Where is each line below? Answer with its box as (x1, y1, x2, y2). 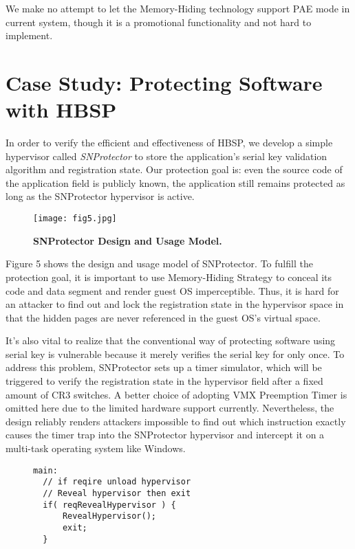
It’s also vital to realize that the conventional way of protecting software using (6, 333, 336, 348)
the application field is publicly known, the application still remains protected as (6, 175, 345, 190)
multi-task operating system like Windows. (6, 441, 186, 456)
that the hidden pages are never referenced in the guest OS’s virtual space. (6, 310, 321, 324)
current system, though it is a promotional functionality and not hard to (6, 14, 312, 29)
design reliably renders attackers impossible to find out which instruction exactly (6, 414, 346, 428)
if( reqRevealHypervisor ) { (43, 500, 176, 510)
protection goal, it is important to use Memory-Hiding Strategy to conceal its (6, 269, 332, 284)
